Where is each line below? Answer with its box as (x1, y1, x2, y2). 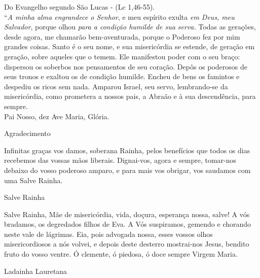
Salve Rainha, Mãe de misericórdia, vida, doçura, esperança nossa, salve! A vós (4, 208, 250, 219)
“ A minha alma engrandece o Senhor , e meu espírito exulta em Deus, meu (4, 11, 235, 22)
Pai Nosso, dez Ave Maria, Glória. (4, 111, 109, 121)
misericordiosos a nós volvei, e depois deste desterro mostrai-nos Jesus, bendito (4, 238, 249, 249)
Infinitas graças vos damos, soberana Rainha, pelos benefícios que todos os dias (4, 145, 250, 155)
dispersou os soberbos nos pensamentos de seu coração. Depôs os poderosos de (4, 61, 248, 72)
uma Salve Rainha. (4, 175, 63, 185)
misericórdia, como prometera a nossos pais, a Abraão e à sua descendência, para (4, 91, 256, 101)
